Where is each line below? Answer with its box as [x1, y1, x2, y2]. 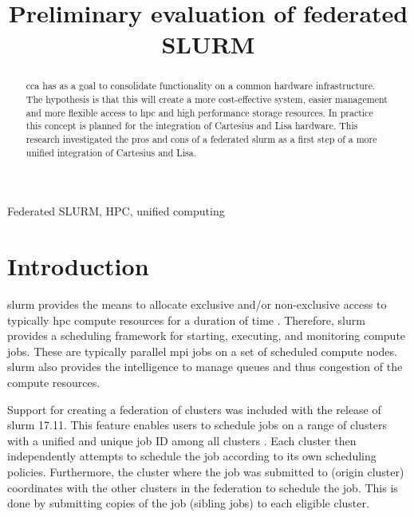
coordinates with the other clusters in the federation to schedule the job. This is [7, 479, 398, 495]
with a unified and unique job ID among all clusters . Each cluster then [7, 432, 357, 448]
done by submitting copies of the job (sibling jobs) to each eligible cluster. [7, 495, 369, 511]
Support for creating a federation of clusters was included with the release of [7, 401, 381, 417]
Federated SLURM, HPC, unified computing [7, 203, 225, 219]
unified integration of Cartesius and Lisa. [26, 145, 196, 159]
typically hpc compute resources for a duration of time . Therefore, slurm [7, 311, 365, 328]
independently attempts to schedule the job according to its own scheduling [7, 448, 377, 464]
